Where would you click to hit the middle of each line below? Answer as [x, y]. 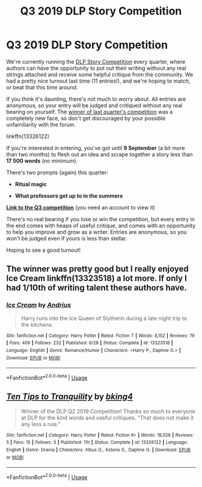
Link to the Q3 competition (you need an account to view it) [81, 207]
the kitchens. [37, 324]
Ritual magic [31, 184]
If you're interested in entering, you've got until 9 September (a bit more [96, 148]
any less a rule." [41, 424]
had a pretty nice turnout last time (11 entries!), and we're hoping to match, [98, 81]
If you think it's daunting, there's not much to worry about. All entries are [96, 99]
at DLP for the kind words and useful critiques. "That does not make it [107, 418]
